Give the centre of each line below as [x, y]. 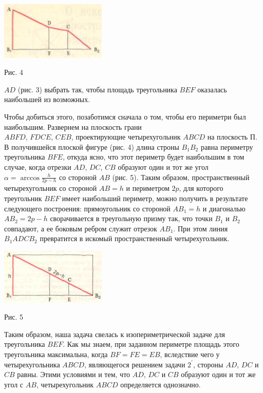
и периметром [148, 188]
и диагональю [224, 208]
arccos [30, 178]
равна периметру [227, 146]
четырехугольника [32, 364]
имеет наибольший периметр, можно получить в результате [155, 198]
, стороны [208, 364]
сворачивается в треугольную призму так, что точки [131, 218]
